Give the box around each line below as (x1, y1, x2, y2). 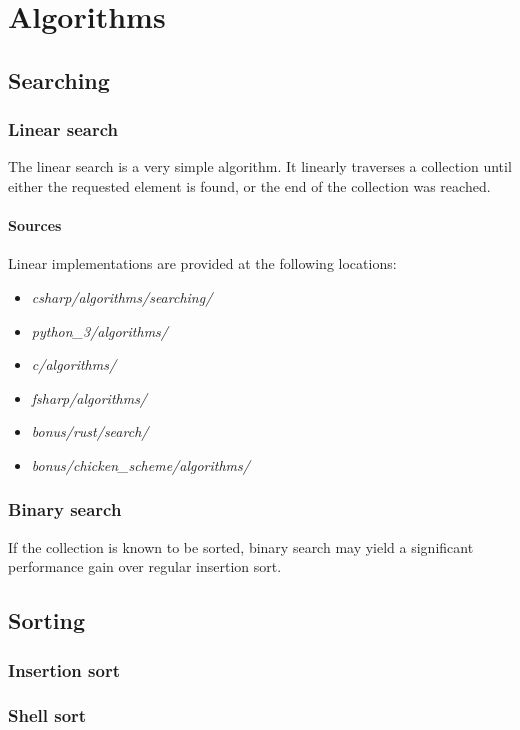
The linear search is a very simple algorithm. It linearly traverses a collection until (8, 156, 512, 177)
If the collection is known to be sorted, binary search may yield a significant (8, 536, 474, 557)
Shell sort (8, 703, 87, 728)
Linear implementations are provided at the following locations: (8, 253, 397, 274)
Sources (8, 215, 62, 236)
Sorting (8, 605, 86, 636)
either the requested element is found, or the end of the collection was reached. (8, 175, 491, 196)
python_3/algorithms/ (31, 320, 168, 341)
